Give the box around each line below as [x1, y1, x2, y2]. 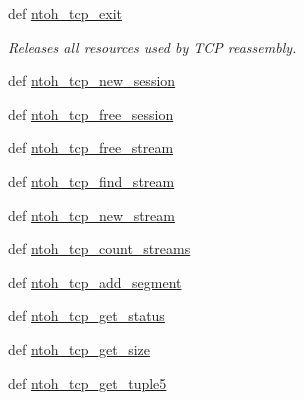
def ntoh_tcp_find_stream [8, 170, 175, 191]
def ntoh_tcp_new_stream [8, 204, 175, 225]
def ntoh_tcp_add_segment [8, 271, 182, 292]
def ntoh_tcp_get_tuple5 [8, 372, 167, 393]
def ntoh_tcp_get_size [8, 338, 151, 359]
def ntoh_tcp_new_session [8, 70, 176, 91]
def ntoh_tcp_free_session [8, 103, 174, 124]
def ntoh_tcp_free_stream [8, 137, 174, 158]
